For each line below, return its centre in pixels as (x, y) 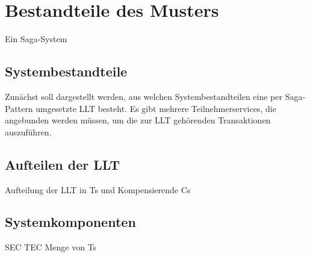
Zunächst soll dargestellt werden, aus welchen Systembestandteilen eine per (144, 96)
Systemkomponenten (70, 222)
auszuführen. (28, 132)
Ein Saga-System (36, 39)
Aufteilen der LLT (63, 164)
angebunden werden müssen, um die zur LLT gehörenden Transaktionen (138, 120)
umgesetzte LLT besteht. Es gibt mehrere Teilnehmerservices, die (156, 108)
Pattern (19, 108)
